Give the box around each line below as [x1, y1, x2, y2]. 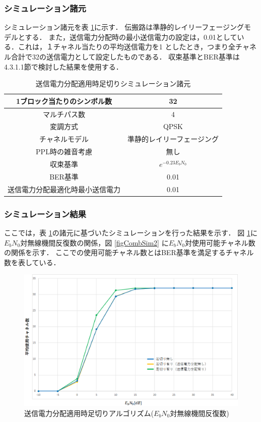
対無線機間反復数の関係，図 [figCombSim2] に [20, 237, 169, 248]
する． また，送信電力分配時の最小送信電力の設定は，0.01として [25, 31, 237, 42]
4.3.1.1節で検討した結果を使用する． [4, 61, 123, 72]
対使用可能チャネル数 [184, 237, 255, 248]
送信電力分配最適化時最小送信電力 [8, 184, 120, 194]
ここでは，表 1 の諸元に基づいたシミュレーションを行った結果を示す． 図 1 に [4, 227, 257, 237]
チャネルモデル [39, 134, 89, 144]
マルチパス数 [43, 108, 85, 119]
